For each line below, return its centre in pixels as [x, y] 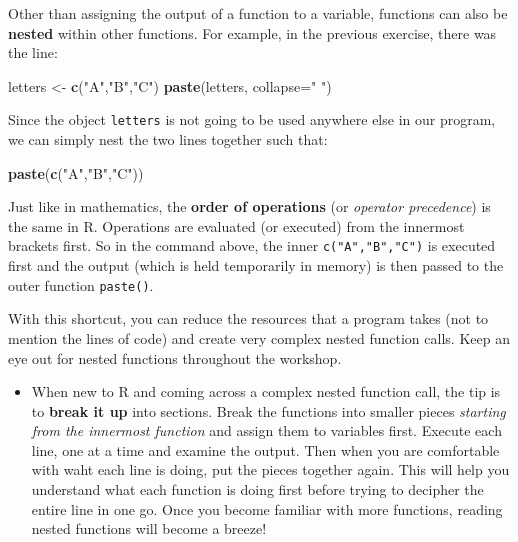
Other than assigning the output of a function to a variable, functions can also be [258, 13]
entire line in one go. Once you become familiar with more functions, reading [267, 508]
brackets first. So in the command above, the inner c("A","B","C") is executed [252, 245]
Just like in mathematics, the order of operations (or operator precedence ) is [249, 206]
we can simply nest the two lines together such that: [168, 139]
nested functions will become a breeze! [149, 528]
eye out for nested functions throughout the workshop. [175, 357]
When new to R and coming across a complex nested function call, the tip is [266, 391]
